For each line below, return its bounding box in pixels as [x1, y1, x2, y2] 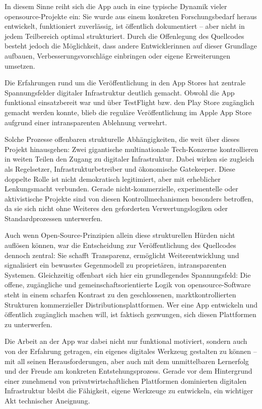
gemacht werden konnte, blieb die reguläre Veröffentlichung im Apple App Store [5, 107, 252, 117]
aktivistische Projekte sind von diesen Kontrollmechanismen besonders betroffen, [5, 193, 254, 203]
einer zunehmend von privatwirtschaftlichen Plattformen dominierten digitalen [5, 375, 247, 386]
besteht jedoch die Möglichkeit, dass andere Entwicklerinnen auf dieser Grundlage [5, 40, 257, 51]
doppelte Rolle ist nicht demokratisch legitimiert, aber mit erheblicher [5, 173, 221, 184]
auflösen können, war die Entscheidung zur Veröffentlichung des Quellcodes [5, 240, 236, 250]
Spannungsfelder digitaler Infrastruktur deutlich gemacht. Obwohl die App [5, 87, 235, 97]
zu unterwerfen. [5, 319, 52, 329]
